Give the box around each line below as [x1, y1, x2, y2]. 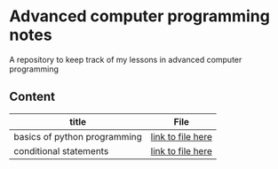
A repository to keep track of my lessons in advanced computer [9, 54, 242, 65]
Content [9, 89, 56, 104]
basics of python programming [13, 130, 142, 142]
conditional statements [13, 144, 109, 157]
